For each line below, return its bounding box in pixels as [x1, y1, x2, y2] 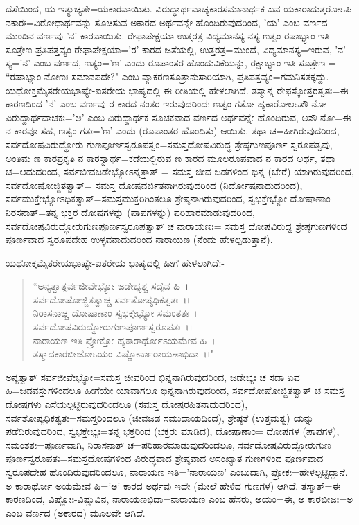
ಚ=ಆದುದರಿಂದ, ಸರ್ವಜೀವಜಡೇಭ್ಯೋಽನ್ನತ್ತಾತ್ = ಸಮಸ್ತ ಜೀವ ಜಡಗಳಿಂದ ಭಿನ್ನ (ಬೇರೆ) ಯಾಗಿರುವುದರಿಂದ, [6, 164, 354, 179]
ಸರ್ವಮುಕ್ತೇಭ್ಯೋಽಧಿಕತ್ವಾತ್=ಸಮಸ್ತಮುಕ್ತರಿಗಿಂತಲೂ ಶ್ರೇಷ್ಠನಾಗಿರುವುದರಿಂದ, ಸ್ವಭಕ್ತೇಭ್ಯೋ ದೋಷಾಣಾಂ [6, 191, 331, 206]
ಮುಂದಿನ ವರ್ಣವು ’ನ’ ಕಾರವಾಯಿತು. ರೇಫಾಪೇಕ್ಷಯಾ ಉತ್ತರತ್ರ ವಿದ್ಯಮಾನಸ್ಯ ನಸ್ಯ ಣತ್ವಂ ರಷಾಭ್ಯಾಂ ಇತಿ [6, 28, 330, 43]
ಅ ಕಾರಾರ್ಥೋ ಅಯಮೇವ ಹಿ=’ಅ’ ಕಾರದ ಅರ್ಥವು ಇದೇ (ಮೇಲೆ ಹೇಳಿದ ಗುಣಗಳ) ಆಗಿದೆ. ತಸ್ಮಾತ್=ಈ [6, 478, 341, 492]
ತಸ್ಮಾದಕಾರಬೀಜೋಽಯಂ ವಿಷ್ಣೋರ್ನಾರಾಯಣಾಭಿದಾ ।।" [33, 346, 215, 361]
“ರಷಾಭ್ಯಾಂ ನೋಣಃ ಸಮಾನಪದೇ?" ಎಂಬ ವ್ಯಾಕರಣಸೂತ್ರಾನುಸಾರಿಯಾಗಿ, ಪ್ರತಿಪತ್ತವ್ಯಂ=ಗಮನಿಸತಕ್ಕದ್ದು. [6, 69, 329, 83]
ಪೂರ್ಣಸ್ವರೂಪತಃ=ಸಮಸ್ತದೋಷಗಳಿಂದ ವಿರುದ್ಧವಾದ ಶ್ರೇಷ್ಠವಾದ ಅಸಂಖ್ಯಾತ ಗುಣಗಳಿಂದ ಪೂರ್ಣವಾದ [6, 451, 324, 465]
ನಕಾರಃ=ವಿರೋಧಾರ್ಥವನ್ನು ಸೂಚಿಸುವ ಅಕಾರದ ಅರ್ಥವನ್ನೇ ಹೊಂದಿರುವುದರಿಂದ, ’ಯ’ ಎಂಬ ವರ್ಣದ [6, 15, 328, 29]
